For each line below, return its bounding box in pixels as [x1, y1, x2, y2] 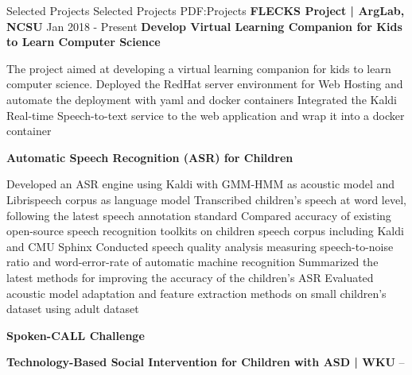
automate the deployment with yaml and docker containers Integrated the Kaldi [6, 91, 397, 107]
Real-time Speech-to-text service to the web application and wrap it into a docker [6, 106, 405, 123]
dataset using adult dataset [6, 300, 139, 317]
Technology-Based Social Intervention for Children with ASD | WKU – [6, 354, 405, 370]
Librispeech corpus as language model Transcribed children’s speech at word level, [6, 191, 406, 207]
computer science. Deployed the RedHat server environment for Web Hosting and [6, 75, 403, 92]
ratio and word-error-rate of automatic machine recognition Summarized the [6, 253, 379, 270]
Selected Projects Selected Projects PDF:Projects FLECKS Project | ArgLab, [6, 2, 405, 18]
